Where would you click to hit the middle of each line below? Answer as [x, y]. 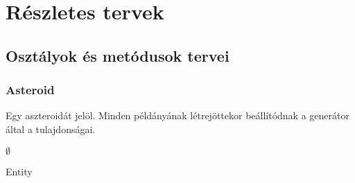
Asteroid [30, 90]
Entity [19, 171]
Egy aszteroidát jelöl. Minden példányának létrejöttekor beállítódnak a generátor [177, 115]
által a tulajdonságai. [51, 129]
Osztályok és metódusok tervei [118, 55]
